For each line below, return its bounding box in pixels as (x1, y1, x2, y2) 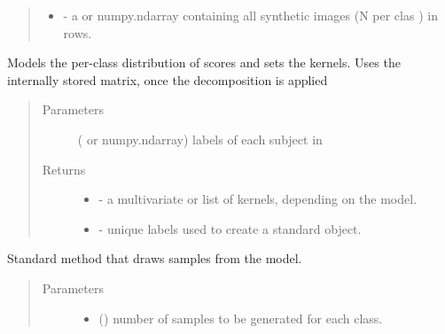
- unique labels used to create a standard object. (98, 219, 362, 237)
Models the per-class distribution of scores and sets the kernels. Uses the (7, 53, 401, 72)
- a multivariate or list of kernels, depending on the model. (98, 190, 418, 208)
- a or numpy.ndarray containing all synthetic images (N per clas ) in (63, 6, 438, 24)
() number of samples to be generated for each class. (98, 308, 383, 327)
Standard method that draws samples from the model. (7, 249, 302, 268)
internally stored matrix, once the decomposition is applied (7, 70, 328, 89)
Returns (42, 159, 86, 178)
